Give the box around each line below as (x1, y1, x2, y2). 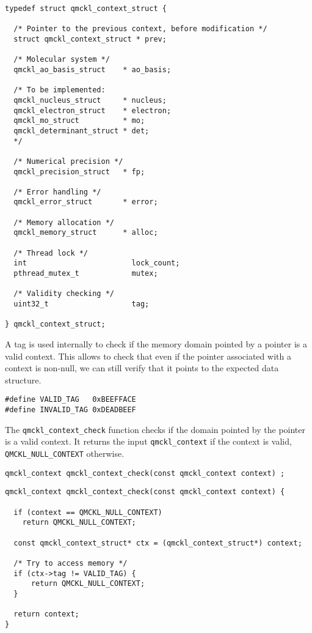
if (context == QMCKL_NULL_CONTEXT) (13, 508, 162, 517)
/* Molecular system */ (13, 55, 110, 64)
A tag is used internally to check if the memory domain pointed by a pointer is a (5, 338, 307, 350)
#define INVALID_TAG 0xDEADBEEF (5, 405, 136, 415)
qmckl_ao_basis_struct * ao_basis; (13, 65, 172, 74)
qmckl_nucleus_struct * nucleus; (13, 95, 167, 105)
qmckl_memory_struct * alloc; (13, 228, 158, 237)
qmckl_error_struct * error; (13, 198, 158, 207)
